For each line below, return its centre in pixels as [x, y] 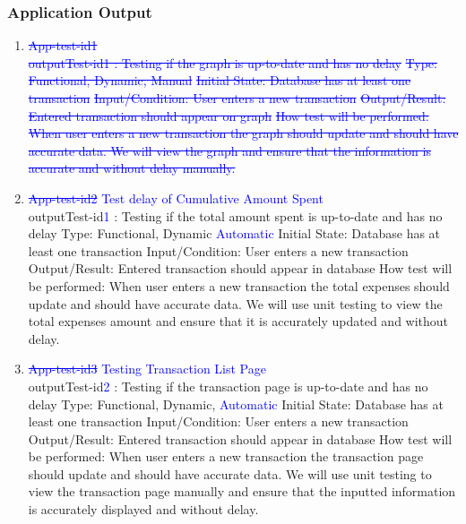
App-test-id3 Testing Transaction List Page [147, 369]
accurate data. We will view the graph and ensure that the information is [229, 150]
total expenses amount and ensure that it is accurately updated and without [238, 321]
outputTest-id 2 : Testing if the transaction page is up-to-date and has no [228, 386]
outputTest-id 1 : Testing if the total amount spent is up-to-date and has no [235, 215]
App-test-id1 [63, 45]
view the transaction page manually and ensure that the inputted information [242, 491]
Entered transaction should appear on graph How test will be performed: [229, 115]
